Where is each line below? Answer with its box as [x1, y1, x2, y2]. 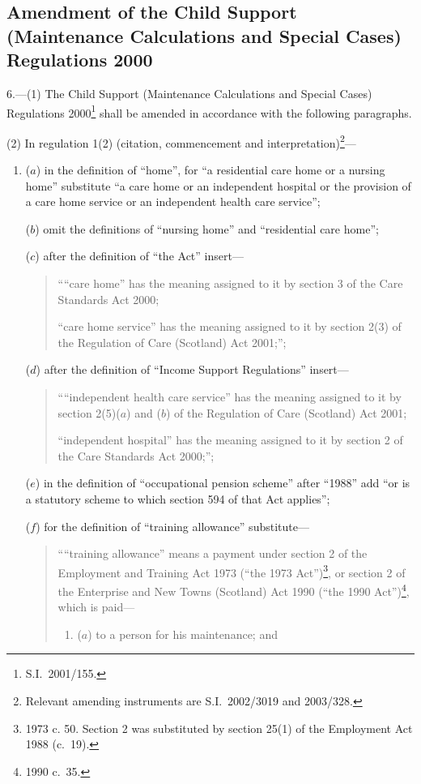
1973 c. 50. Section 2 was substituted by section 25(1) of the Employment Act [25, 719, 413, 736]
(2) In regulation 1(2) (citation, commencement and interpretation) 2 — [6, 131, 356, 151]
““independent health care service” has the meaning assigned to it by [57, 388, 402, 405]
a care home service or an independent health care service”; [25, 193, 321, 210]
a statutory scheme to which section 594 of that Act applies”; [25, 490, 330, 507]
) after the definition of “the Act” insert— [35, 247, 244, 264]
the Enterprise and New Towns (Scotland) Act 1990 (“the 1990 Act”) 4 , [57, 581, 410, 599]
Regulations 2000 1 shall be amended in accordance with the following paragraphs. [6, 101, 412, 121]
